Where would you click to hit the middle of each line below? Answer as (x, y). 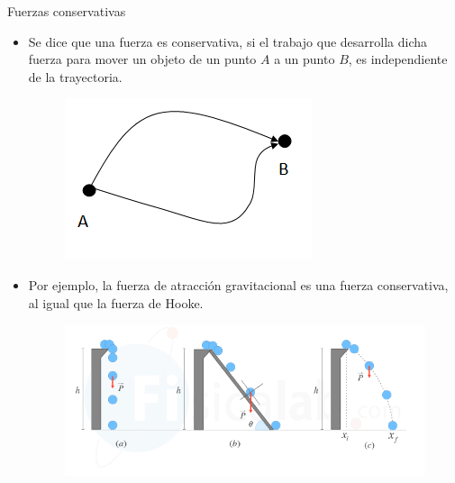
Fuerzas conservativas (67, 11)
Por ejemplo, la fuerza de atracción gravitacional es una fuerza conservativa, (238, 284)
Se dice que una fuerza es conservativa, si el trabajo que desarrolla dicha (228, 41)
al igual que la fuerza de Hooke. (116, 302)
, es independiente (398, 59)
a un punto (305, 59)
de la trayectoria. (75, 76)
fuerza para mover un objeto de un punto (142, 59)
